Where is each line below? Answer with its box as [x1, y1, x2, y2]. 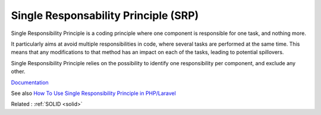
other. [11, 68, 26, 75]
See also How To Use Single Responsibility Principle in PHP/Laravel [11, 90, 177, 97]
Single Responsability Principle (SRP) [11, 9, 199, 22]
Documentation [11, 79, 49, 86]
